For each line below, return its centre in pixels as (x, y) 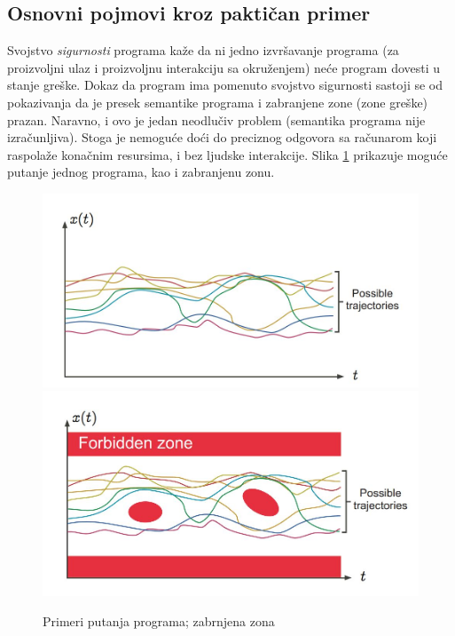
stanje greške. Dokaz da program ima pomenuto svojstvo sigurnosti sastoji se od (225, 85)
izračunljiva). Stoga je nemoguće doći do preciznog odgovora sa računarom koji (222, 137)
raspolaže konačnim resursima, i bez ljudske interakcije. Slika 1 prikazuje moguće (227, 154)
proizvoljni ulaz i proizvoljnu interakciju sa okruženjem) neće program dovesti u (224, 67)
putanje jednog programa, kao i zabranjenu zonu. (141, 172)
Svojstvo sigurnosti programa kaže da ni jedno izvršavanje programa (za (203, 50)
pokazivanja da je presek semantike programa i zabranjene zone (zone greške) (218, 102)
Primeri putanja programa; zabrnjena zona (159, 621)
